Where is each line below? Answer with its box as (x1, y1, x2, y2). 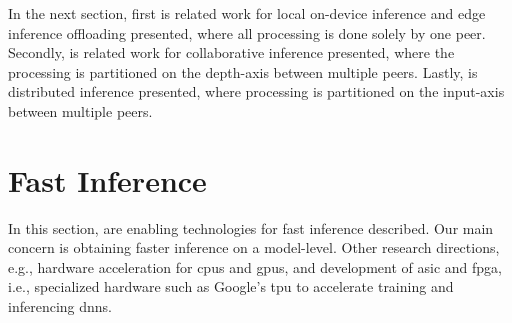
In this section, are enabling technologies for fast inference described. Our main (8, 217, 494, 238)
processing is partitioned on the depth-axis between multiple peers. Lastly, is (8, 61, 478, 82)
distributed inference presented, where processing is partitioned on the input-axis (8, 81, 505, 102)
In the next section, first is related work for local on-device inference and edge (8, 3, 486, 23)
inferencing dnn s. (8, 296, 112, 317)
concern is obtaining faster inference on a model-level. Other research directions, (8, 237, 500, 258)
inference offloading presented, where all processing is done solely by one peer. (8, 22, 486, 43)
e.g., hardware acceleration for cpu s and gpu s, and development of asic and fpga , (8, 256, 502, 277)
